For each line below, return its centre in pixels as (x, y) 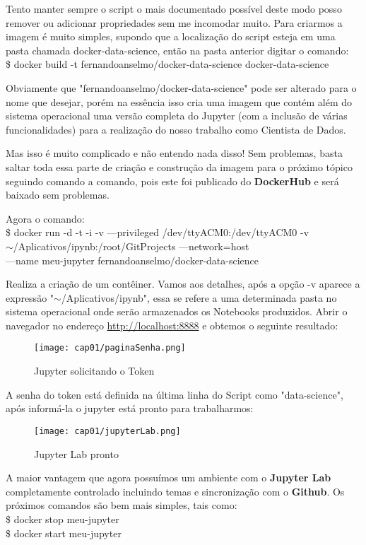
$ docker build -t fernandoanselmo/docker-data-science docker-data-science (167, 64)
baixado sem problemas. (58, 195)
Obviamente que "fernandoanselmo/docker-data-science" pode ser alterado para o (181, 87)
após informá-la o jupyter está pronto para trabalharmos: (130, 408)
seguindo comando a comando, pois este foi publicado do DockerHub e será (172, 181)
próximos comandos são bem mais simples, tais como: (122, 505)
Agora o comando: (45, 218)
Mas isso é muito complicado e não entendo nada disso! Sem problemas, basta (174, 153)
